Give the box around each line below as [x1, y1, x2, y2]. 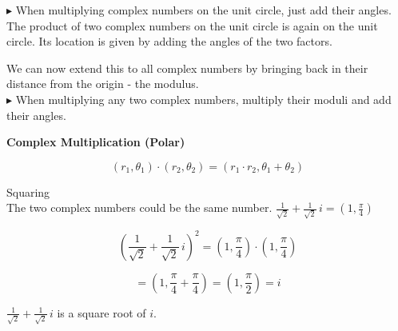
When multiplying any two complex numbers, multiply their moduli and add [15, 90, 392, 107]
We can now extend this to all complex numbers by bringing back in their [6, 59, 368, 76]
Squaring [6, 183, 50, 200]
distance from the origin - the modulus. [6, 75, 199, 92]
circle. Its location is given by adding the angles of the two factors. [6, 33, 332, 50]
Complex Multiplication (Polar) [6, 134, 185, 150]
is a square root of [57, 304, 146, 321]
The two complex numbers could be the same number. [6, 199, 273, 216]
